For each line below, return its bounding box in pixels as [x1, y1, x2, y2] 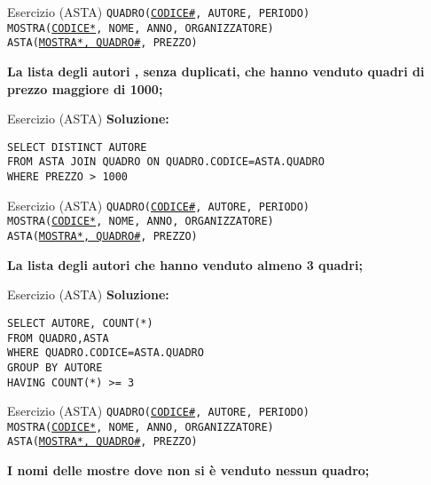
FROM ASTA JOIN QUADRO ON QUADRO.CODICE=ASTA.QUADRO [7, 155, 325, 169]
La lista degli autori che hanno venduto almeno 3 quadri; [7, 255, 363, 274]
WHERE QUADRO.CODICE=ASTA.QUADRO [7, 346, 204, 360]
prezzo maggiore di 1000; [7, 79, 163, 98]
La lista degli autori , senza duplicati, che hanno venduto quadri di [7, 61, 425, 80]
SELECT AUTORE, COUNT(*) [7, 316, 153, 330]
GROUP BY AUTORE [7, 361, 103, 374]
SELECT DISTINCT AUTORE [7, 140, 147, 154]
